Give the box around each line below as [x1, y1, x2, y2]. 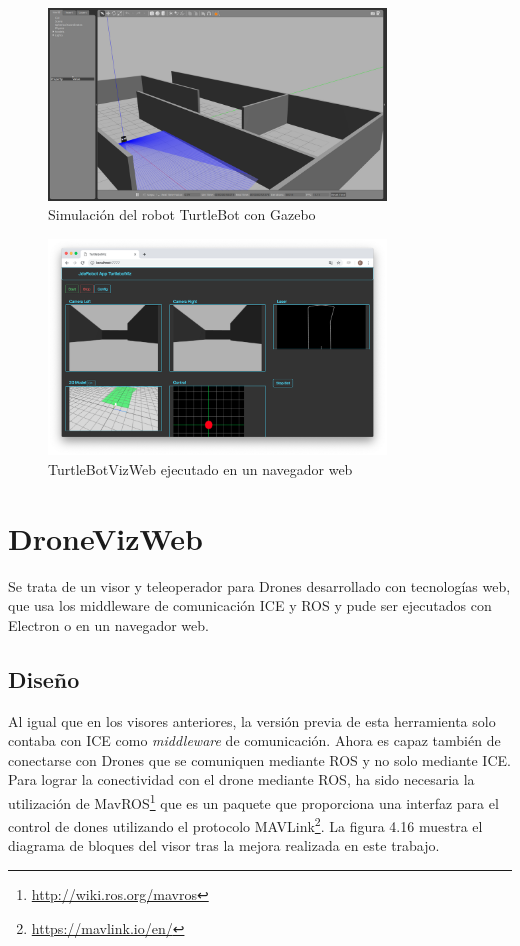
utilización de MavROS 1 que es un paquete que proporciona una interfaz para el [8, 789, 499, 813]
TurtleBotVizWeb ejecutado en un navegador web [48, 458, 353, 479]
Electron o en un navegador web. [8, 614, 209, 635]
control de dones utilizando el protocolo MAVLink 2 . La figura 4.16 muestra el [8, 813, 483, 836]
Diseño [8, 663, 80, 694]
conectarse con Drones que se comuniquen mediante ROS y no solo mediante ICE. [8, 749, 511, 770]
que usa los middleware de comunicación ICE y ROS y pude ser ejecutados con [8, 595, 492, 616]
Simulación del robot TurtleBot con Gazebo [48, 204, 316, 225]
